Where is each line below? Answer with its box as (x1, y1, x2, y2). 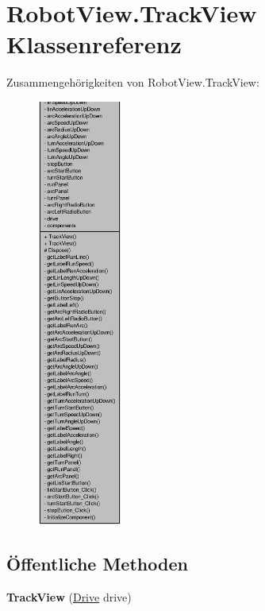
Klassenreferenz (6, 28, 182, 60)
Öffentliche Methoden (6, 551, 188, 576)
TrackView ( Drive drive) (6, 589, 132, 605)
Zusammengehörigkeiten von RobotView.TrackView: (6, 74, 259, 91)
